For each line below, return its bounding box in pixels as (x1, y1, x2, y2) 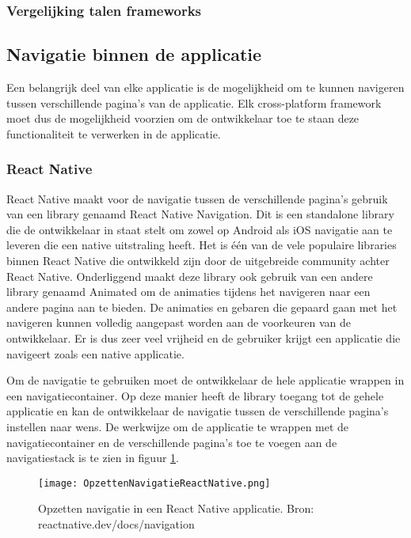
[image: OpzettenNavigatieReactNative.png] (38, 477, 271, 489)
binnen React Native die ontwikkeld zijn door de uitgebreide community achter (6, 252, 390, 269)
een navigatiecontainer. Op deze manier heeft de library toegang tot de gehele (6, 387, 384, 403)
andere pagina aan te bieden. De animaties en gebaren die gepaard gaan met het (6, 298, 398, 315)
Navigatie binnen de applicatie (6, 42, 262, 66)
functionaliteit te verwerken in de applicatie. (6, 125, 221, 142)
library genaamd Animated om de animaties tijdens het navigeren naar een (6, 283, 371, 300)
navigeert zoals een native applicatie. (6, 345, 185, 362)
